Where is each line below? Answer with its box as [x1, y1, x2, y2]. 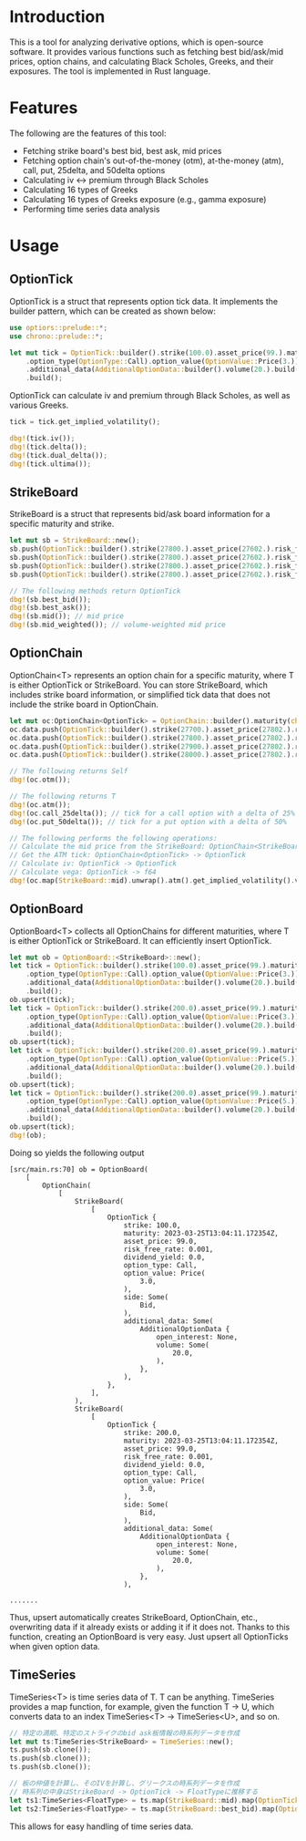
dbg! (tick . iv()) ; [9, 434, 76, 443]
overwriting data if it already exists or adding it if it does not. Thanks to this [9, 1621, 291, 1632]
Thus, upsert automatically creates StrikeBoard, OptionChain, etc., [9, 1611, 258, 1622]
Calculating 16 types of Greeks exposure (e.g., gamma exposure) [22, 193, 267, 204]
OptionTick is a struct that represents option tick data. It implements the [9, 295, 279, 306]
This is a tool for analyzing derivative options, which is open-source [9, 36, 264, 47]
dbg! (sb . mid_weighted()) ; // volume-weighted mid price [9, 620, 226, 630]
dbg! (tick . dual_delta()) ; [9, 450, 107, 460]
